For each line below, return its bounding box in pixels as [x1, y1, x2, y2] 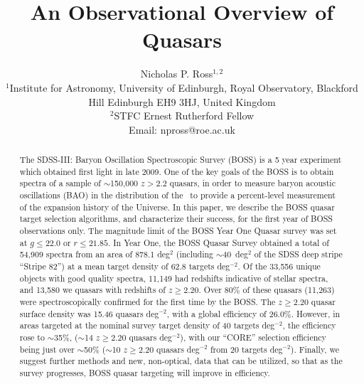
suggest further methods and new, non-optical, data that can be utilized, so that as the [19, 355, 343, 367]
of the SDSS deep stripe [254, 248, 343, 260]
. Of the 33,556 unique [237, 260, 321, 272]
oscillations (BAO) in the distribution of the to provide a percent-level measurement [19, 189, 336, 201]
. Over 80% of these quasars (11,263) [198, 284, 335, 296]
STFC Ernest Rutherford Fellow [114, 108, 255, 123]
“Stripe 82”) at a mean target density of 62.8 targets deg [19, 260, 230, 272]
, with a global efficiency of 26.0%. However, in [166, 307, 341, 319]
